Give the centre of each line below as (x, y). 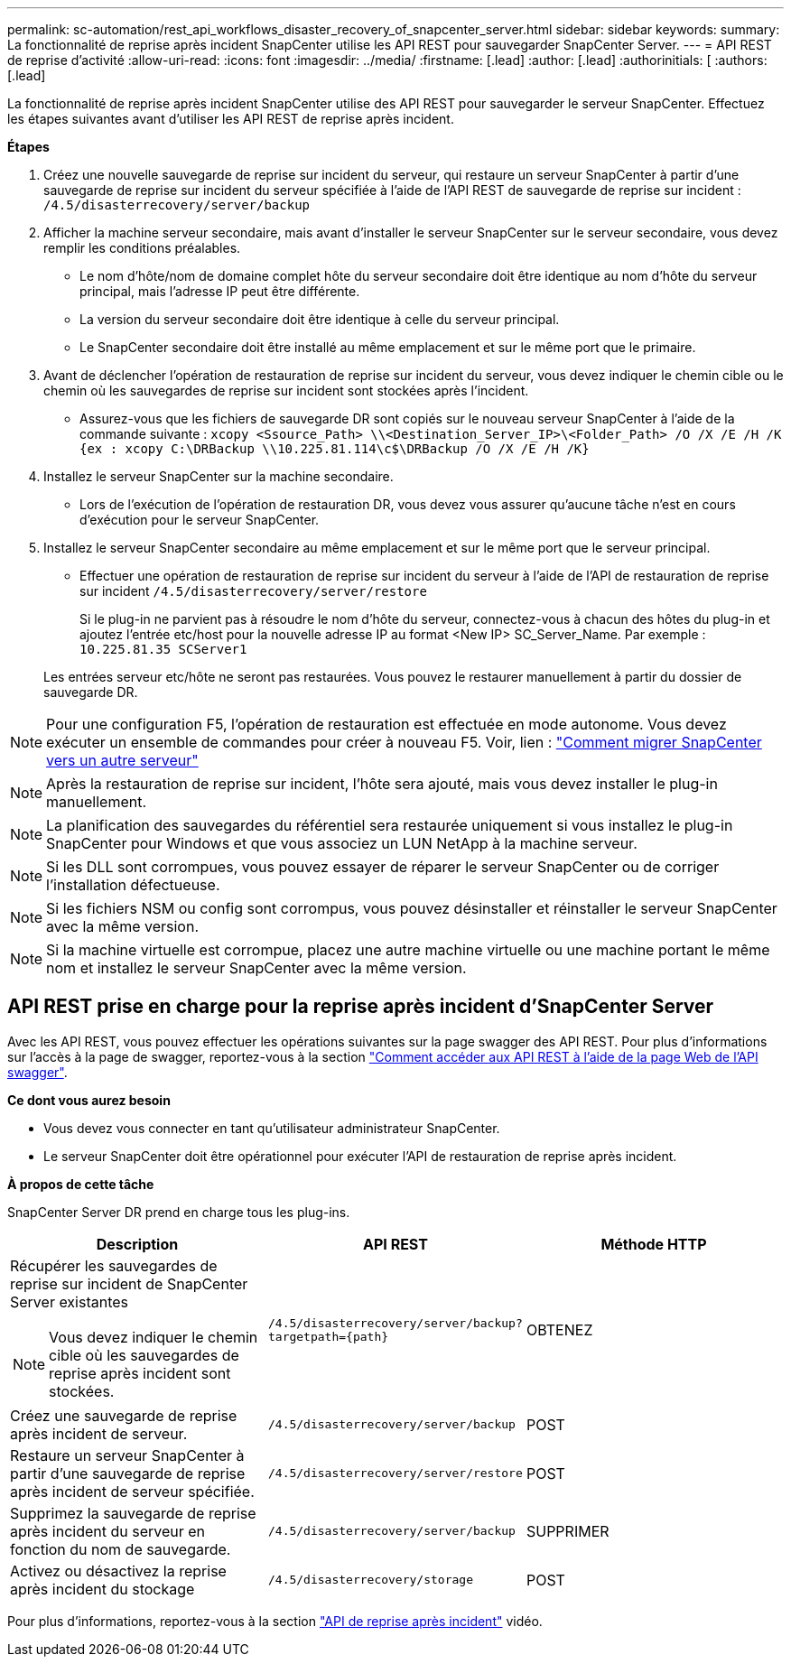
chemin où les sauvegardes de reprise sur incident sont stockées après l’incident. (286, 390)
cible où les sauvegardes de (144, 1355)
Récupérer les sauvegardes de (114, 1265)
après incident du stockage (102, 1589)
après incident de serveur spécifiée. (132, 1491)
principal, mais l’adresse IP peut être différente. (220, 291)
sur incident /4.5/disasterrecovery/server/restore (253, 591)
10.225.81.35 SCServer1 (163, 649)
